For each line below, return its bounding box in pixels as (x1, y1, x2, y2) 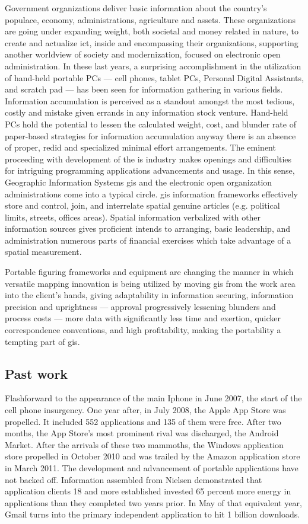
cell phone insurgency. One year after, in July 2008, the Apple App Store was (5, 404, 286, 416)
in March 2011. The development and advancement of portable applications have (5, 461, 299, 474)
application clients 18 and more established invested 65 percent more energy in (5, 485, 291, 497)
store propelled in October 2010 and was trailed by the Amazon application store (5, 450, 300, 462)
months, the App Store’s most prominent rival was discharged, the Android (5, 427, 279, 439)
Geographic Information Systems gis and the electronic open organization (5, 175, 272, 188)
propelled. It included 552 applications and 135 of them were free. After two (5, 415, 281, 427)
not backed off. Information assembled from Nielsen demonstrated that (5, 473, 262, 485)
